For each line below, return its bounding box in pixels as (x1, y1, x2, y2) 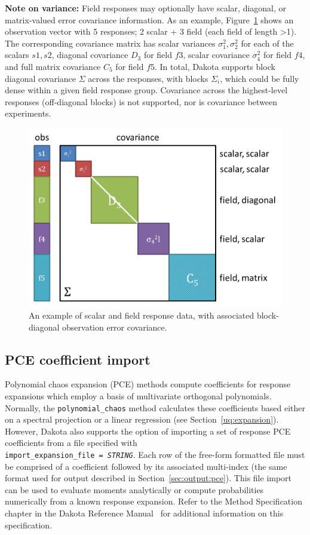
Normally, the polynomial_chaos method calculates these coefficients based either (5, 401, 305, 414)
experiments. (5, 107, 51, 120)
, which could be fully (220, 72, 299, 84)
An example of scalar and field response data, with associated (29, 308, 254, 321)
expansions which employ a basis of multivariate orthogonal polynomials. (5, 389, 272, 402)
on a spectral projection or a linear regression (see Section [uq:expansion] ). (5, 413, 279, 426)
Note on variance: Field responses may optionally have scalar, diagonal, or (5, 2, 287, 14)
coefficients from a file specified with (5, 436, 137, 449)
